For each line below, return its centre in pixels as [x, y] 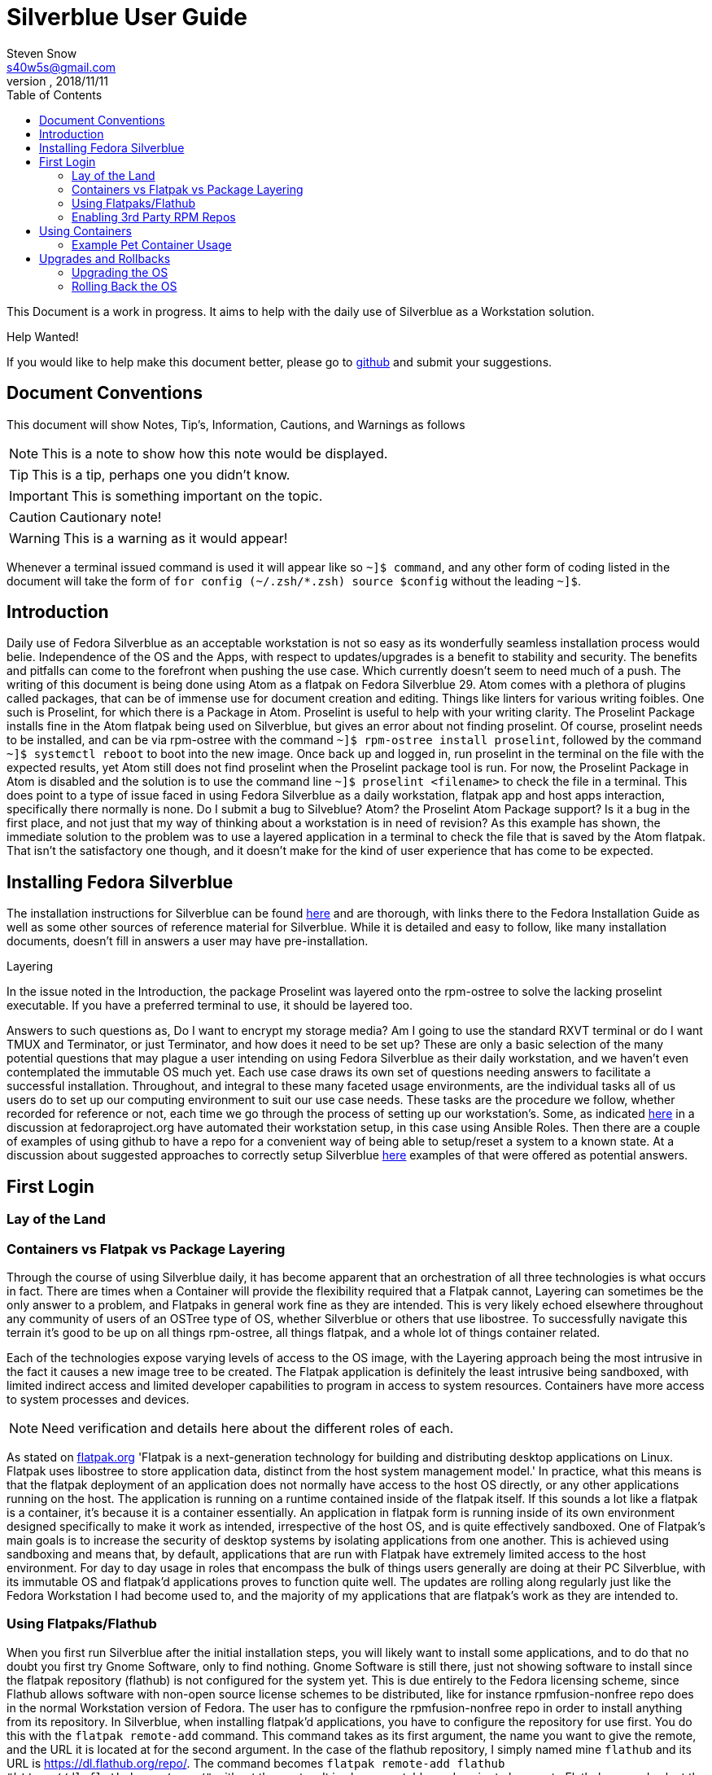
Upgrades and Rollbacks [105, 258]
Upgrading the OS [120, 272]
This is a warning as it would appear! [175, 538]
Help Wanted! [43, 336]
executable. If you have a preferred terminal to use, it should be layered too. [210, 1006]
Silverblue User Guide [127, 17]
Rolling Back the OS [124, 286]
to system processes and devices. [98, 1399]
